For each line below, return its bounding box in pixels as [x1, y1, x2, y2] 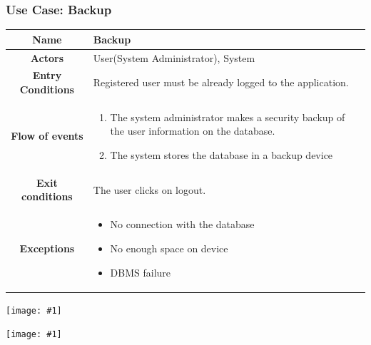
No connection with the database [110, 217, 255, 232]
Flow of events [11, 128, 83, 143]
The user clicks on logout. [93, 182, 206, 197]
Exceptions [19, 240, 75, 255]
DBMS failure [110, 264, 171, 279]
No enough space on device [110, 240, 228, 255]
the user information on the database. [110, 123, 275, 138]
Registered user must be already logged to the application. [93, 75, 349, 90]
